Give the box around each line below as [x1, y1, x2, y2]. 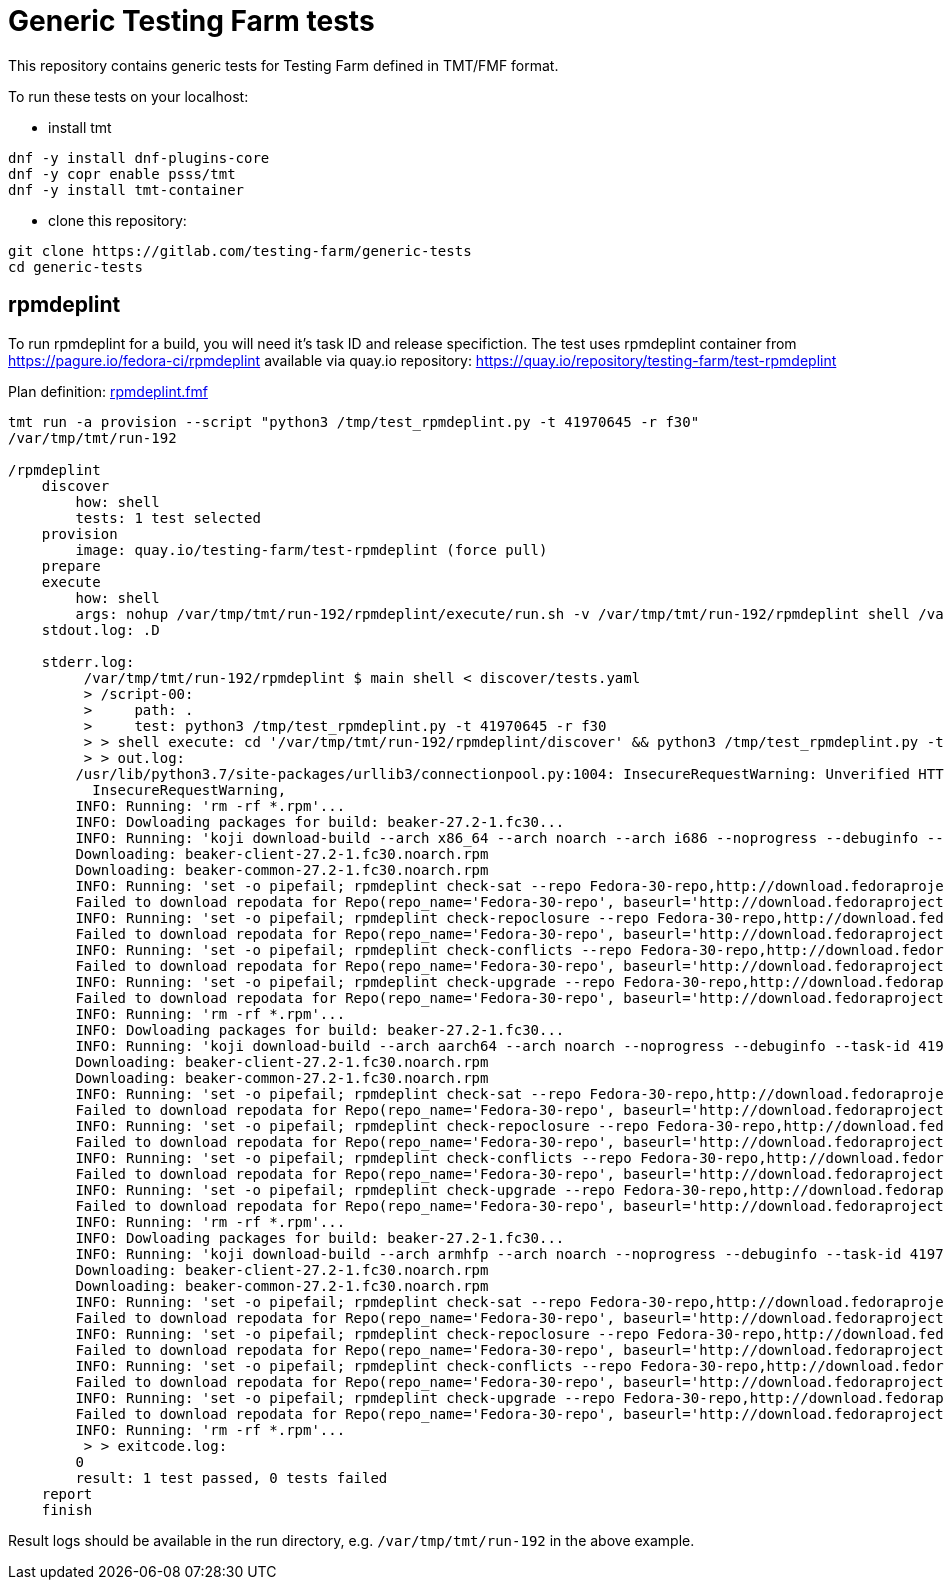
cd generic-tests [8, 258, 143, 275]
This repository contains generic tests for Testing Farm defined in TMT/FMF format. [8, 56, 559, 74]
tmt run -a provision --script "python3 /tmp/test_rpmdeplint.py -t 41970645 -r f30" [8, 413, 700, 430]
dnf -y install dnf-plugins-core [8, 149, 270, 166]
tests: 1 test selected [75, 509, 261, 526]
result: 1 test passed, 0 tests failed [75, 1469, 388, 1486]
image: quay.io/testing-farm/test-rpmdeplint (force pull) [75, 541, 548, 558]
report [41, 1485, 93, 1502]
